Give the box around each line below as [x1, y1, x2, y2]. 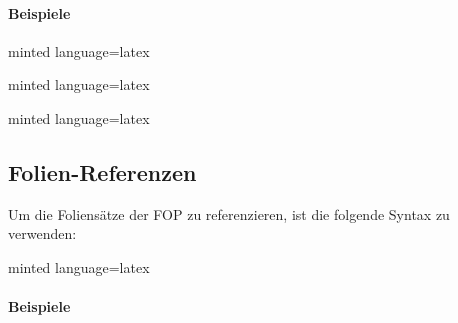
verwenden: [8, 223, 77, 244]
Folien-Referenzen [8, 156, 197, 187]
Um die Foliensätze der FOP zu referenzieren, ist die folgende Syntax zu [8, 203, 450, 224]
